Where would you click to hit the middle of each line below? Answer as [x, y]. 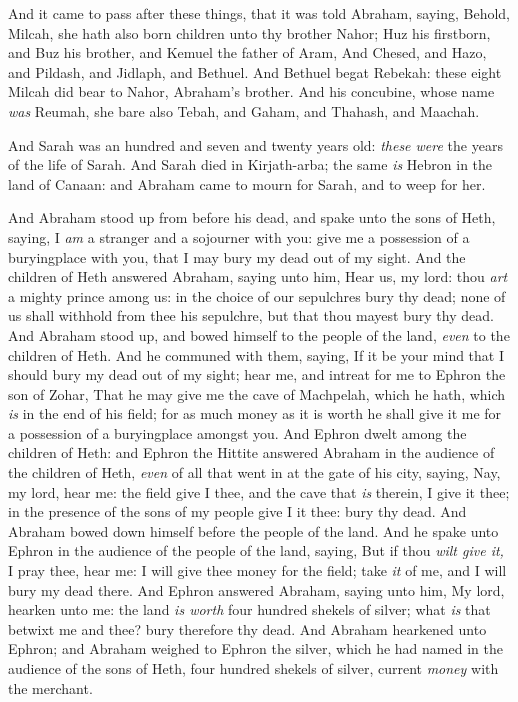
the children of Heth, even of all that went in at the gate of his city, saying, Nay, [254, 472]
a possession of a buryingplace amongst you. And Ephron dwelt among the [237, 432]
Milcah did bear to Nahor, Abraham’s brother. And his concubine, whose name [251, 91]
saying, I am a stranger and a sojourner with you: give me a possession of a [239, 236]
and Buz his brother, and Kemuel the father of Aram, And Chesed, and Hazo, [247, 52]
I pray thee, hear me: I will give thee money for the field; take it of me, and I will [257, 570]
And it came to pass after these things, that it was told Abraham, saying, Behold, [259, 13]
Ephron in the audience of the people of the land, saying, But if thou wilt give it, [256, 550]
